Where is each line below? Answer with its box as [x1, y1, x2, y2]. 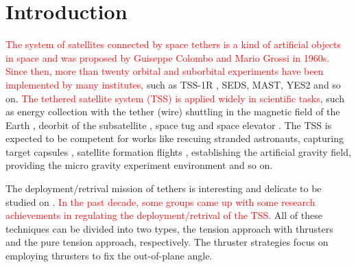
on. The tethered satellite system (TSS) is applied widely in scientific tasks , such [5, 91, 345, 105]
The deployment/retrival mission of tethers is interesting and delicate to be [5, 181, 322, 196]
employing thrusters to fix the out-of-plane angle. [5, 248, 213, 263]
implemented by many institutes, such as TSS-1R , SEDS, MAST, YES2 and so [5, 77, 341, 91]
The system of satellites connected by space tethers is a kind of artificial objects [5, 37, 342, 51]
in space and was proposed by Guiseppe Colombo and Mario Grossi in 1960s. [5, 50, 330, 65]
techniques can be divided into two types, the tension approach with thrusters [5, 221, 333, 235]
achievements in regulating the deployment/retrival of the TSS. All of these [5, 208, 322, 222]
